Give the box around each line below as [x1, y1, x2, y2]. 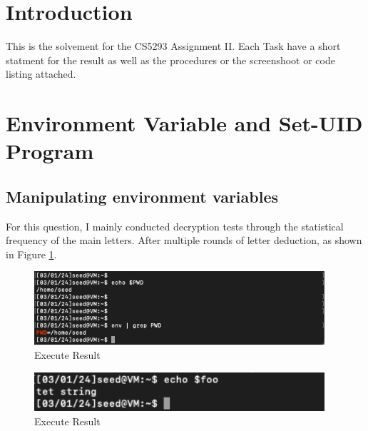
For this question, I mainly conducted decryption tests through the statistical [6, 218, 344, 233]
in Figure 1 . [6, 246, 57, 261]
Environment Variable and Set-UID [6, 108, 363, 138]
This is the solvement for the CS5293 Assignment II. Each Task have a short [6, 39, 341, 54]
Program [6, 136, 94, 166]
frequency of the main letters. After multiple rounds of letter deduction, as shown [6, 233, 362, 248]
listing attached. [6, 66, 76, 81]
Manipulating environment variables [6, 185, 279, 207]
